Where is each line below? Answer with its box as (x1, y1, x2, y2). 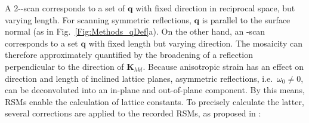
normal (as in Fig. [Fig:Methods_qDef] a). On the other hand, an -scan (5, 25, 265, 38)
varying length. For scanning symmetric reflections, (5, 13, 191, 26)
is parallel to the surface (202, 13, 291, 26)
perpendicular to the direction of (5, 60, 124, 72)
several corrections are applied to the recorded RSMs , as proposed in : (5, 107, 261, 119)
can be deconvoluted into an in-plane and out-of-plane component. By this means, (5, 84, 305, 96)
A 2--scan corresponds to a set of (5, 2, 125, 14)
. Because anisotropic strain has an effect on (143, 60, 304, 72)
